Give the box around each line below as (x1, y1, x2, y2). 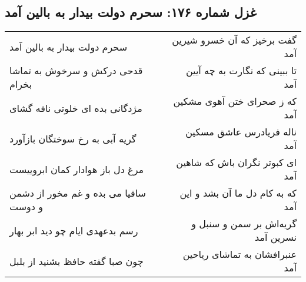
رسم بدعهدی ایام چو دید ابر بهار (9, 223, 138, 237)
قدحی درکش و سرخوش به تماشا (9, 64, 143, 78)
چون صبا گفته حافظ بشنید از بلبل (9, 254, 144, 268)
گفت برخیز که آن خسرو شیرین (172, 33, 297, 47)
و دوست (9, 200, 44, 214)
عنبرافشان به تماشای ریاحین (182, 247, 297, 261)
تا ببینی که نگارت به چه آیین (185, 64, 297, 78)
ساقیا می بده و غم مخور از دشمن (9, 186, 146, 200)
